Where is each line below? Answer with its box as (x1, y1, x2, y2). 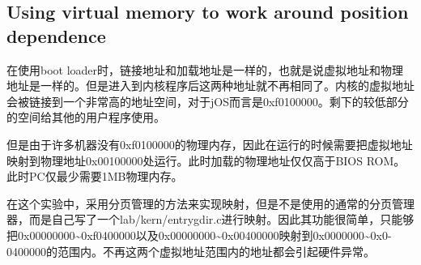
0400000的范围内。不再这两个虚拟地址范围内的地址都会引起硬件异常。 (6, 242, 375, 259)
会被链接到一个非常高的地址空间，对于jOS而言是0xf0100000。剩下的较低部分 (6, 92, 409, 109)
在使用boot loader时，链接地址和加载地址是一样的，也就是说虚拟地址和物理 (6, 61, 404, 78)
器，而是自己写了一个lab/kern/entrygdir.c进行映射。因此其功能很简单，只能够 (6, 211, 415, 228)
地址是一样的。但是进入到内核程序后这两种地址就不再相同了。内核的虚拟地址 (6, 77, 415, 94)
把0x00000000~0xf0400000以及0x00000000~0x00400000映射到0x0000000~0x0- (6, 226, 392, 243)
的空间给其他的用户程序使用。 (6, 109, 165, 126)
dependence (6, 23, 106, 48)
